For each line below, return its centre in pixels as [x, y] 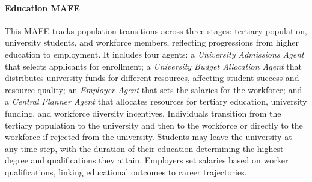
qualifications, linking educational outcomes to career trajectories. [126, 171]
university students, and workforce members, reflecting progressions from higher [152, 42]
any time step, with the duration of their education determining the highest [144, 148]
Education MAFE [42, 8]
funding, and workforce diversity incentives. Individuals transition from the [143, 113]
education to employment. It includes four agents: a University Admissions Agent [154, 54]
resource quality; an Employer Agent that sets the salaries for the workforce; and [154, 89]
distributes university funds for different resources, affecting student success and [152, 78]
